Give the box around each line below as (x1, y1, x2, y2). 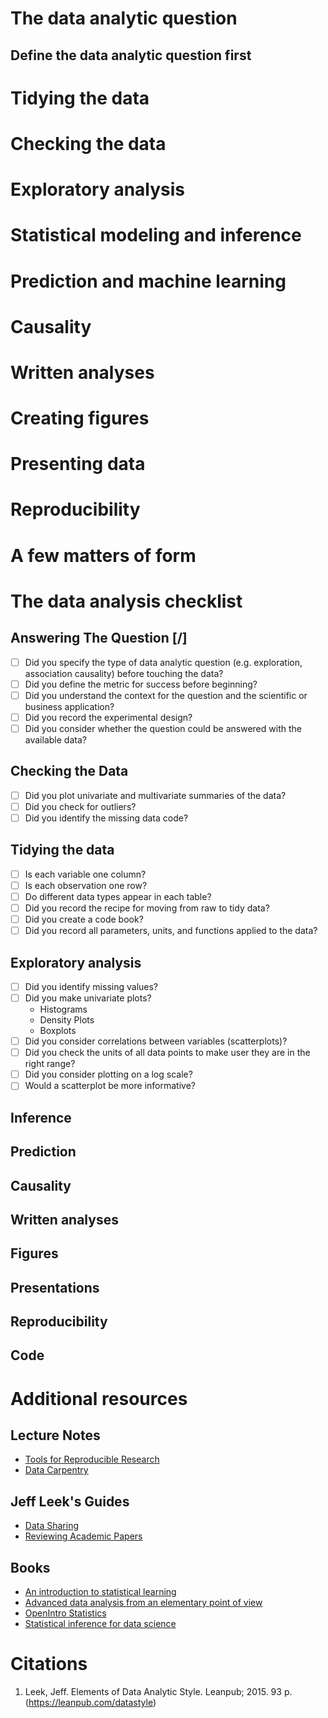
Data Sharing (24, 1520, 79, 1532)
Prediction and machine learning (10, 270, 287, 292)
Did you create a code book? (24, 913, 144, 926)
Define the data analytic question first (10, 47, 252, 64)
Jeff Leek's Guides (10, 1493, 130, 1510)
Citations (10, 1653, 88, 1676)
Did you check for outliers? (24, 800, 137, 812)
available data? (24, 733, 87, 746)
